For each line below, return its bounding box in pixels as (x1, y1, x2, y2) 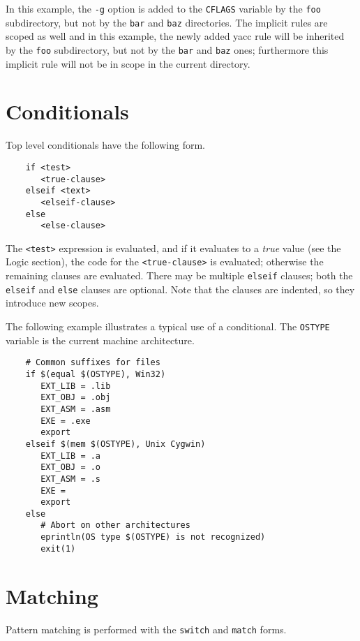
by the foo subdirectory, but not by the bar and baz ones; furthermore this (6, 42, 329, 57)
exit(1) (40, 543, 76, 554)
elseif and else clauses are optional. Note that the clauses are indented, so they (6, 281, 355, 296)
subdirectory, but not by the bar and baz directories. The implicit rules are (6, 15, 328, 29)
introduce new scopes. (6, 295, 99, 310)
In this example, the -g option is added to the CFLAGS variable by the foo (6, 1, 321, 15)
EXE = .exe (40, 415, 91, 426)
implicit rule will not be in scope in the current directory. (6, 56, 250, 71)
